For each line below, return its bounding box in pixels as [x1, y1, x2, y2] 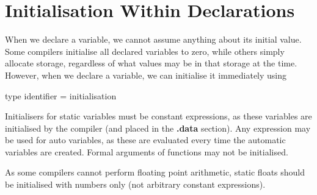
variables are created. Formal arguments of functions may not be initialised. [5, 145, 288, 158]
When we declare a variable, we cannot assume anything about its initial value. [5, 33, 302, 46]
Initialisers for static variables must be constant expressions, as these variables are [5, 110, 312, 122]
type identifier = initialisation [5, 89, 117, 102]
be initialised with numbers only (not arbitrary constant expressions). [5, 178, 266, 191]
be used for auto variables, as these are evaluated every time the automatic [5, 133, 286, 146]
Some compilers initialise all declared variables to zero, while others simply [5, 44, 285, 57]
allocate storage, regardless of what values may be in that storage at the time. [5, 57, 297, 69]
